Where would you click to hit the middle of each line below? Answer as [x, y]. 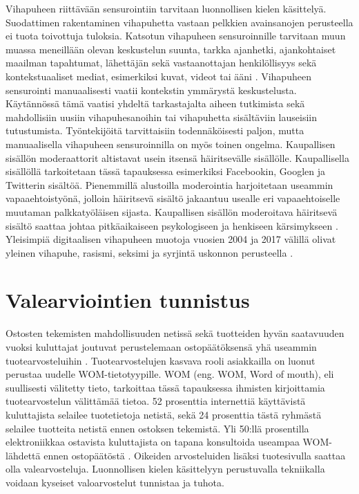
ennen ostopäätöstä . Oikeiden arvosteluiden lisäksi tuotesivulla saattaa [195, 455]
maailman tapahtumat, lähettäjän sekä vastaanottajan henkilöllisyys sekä [161, 63]
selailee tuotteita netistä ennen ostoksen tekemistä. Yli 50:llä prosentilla [157, 428]
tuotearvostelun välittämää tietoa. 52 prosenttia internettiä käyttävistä [156, 401]
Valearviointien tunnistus [128, 300]
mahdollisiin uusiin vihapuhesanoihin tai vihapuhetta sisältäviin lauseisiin [161, 117]
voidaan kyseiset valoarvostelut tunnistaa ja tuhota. [115, 482]
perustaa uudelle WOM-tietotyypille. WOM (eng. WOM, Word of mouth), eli [170, 374]
